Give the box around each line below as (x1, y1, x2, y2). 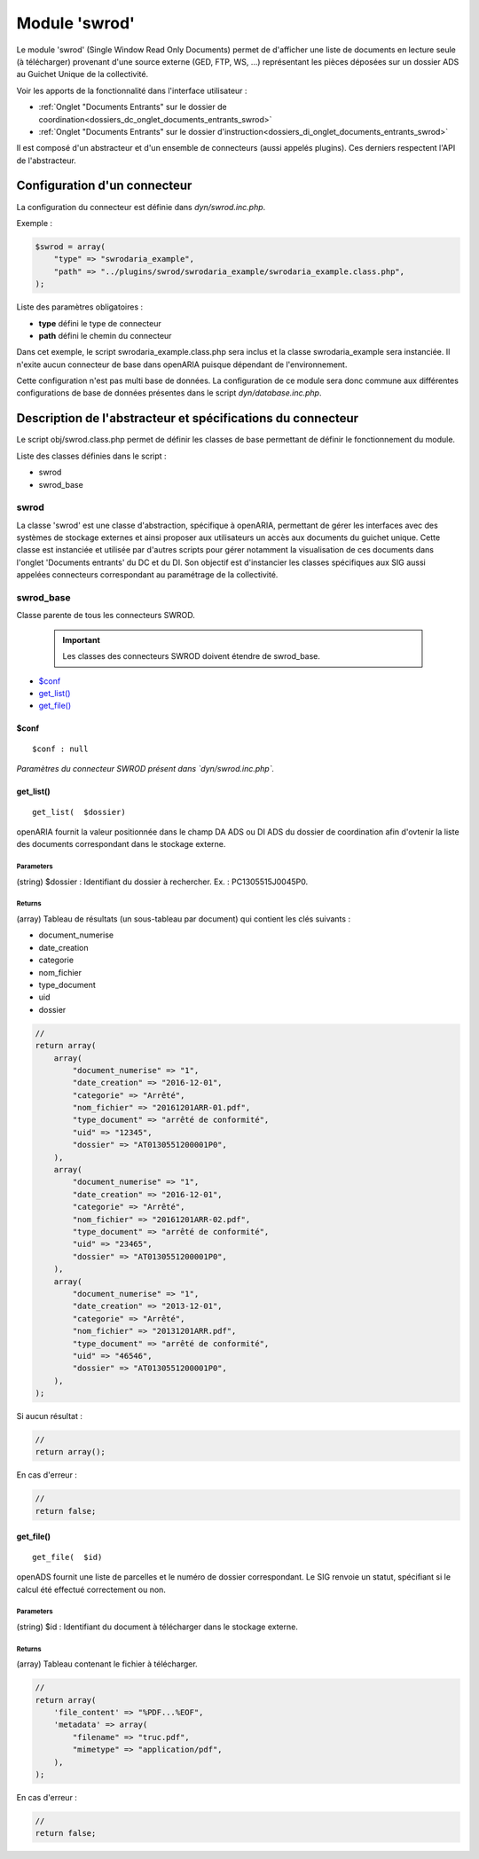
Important (62, 634, 101, 645)
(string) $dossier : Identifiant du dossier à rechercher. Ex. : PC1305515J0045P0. (16, 876, 309, 887)
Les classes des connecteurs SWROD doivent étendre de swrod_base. (62, 651, 321, 662)
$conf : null (32, 743, 89, 754)
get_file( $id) (32, 1552, 103, 1562)
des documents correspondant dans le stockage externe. (16, 839, 226, 850)
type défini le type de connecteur (38, 318, 161, 328)
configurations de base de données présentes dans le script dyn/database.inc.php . (16, 388, 322, 398)
